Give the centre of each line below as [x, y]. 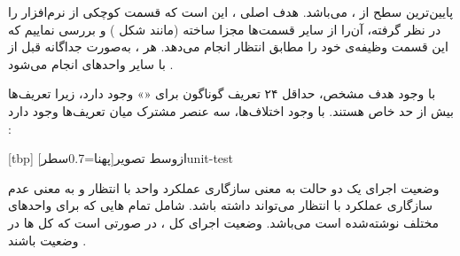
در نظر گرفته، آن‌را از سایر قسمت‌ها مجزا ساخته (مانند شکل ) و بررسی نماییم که [225, 29]
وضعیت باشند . [47, 240]
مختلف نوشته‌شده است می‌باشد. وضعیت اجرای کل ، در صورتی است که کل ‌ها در [223, 222]
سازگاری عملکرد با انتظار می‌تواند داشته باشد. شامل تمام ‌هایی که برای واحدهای [221, 205]
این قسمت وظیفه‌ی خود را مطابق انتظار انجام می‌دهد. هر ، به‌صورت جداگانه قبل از [228, 47]
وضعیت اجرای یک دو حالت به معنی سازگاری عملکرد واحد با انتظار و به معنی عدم [224, 187]
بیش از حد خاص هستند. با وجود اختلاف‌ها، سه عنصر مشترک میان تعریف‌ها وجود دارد [231, 110]
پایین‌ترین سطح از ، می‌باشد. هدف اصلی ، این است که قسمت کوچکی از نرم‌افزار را [231, 12]
